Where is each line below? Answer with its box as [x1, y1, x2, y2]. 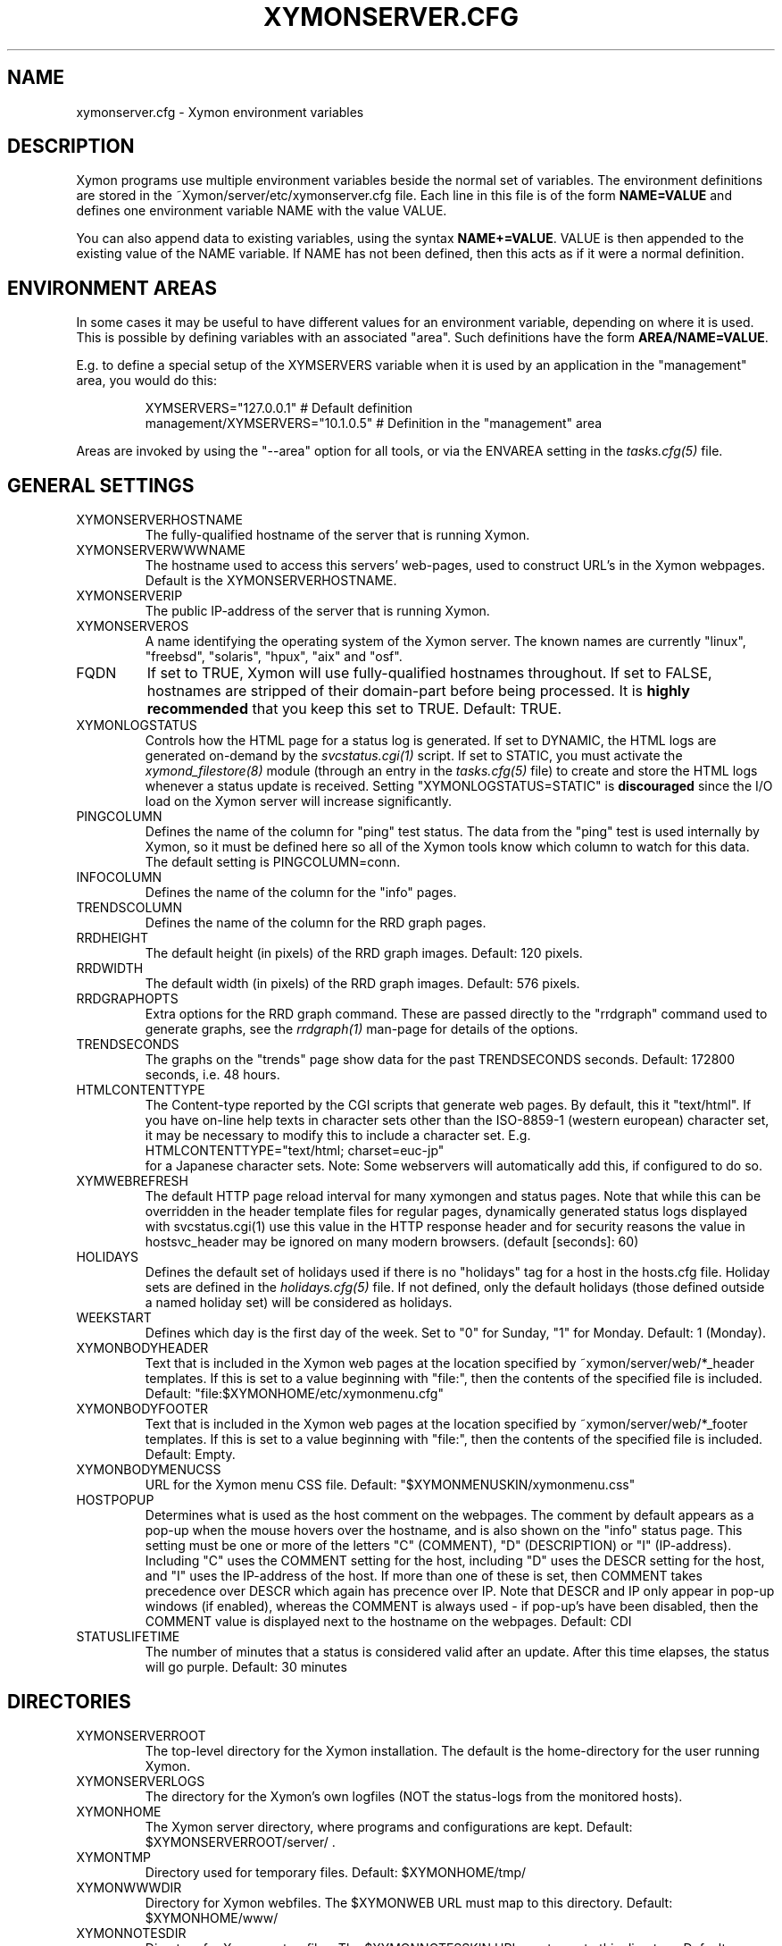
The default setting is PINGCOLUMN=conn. [145, 854, 401, 870]
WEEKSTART [76, 1310, 152, 1326]
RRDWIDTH [76, 960, 144, 977]
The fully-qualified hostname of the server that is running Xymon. [145, 527, 530, 543]
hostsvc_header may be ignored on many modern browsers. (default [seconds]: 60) [145, 1234, 639, 1250]
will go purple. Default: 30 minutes [145, 1659, 347, 1675]
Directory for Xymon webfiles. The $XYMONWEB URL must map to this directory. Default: [145, 1894, 673, 1910]
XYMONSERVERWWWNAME [76, 542, 245, 558]
